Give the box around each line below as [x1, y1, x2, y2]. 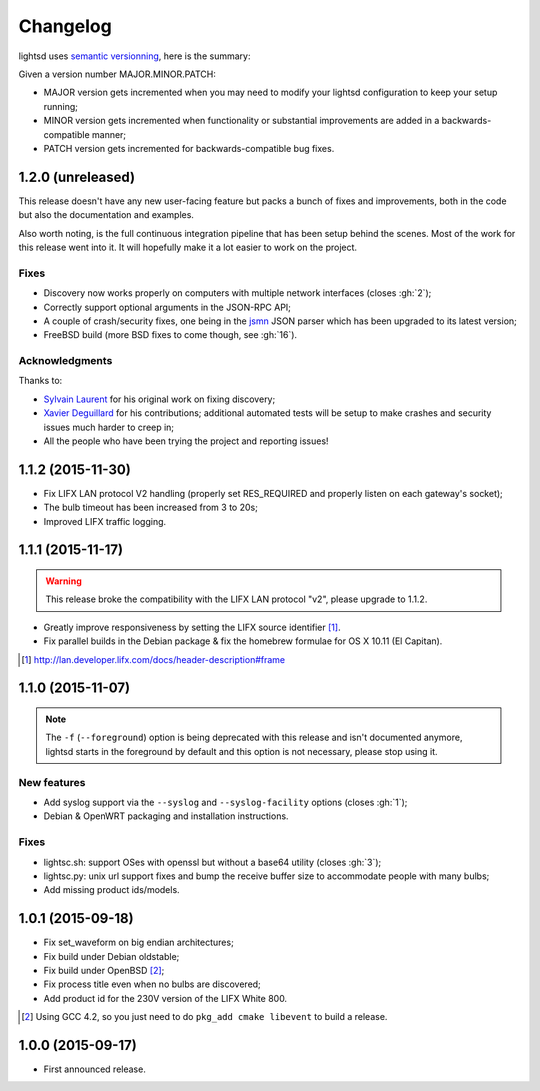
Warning [45, 575, 82, 587]
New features [18, 775, 86, 789]
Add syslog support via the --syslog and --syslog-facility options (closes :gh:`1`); [43, 796, 408, 808]
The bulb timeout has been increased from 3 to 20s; [43, 501, 259, 514]
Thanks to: [18, 375, 63, 387]
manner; [91, 128, 127, 140]
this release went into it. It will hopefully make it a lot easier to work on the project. [18, 241, 358, 253]
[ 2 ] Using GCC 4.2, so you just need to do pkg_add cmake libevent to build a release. [21, 1011, 388, 1023]
